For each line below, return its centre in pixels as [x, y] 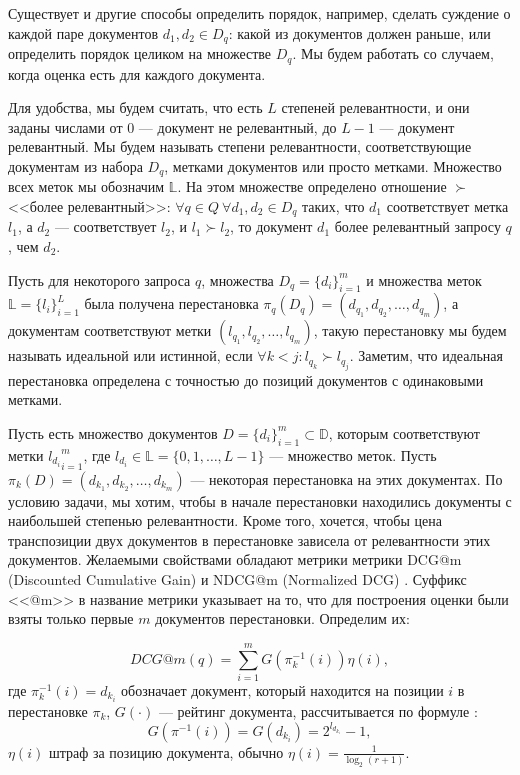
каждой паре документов [83, 32]
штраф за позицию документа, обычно [166, 751]
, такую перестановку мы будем [410, 330]
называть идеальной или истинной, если [130, 355]
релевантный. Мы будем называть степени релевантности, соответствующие [240, 146]
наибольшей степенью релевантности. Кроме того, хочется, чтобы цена [225, 520]
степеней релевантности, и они [375, 107]
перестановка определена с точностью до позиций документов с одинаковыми [246, 379]
